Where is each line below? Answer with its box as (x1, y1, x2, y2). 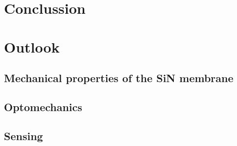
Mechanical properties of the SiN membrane (4, 70, 234, 86)
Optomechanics (4, 99, 82, 114)
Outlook (4, 36, 60, 57)
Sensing (4, 128, 43, 143)
